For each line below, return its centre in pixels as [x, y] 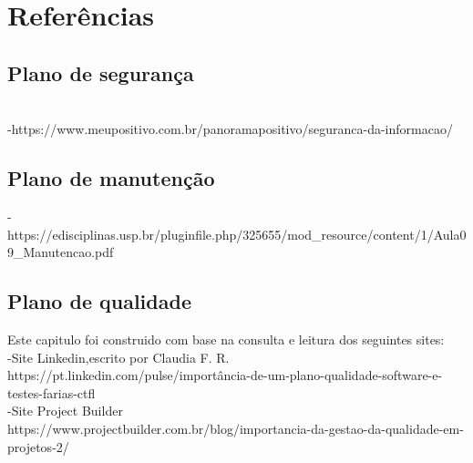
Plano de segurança [101, 72]
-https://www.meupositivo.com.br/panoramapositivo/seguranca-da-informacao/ [230, 129]
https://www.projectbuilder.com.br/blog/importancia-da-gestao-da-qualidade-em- [236, 428]
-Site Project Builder [65, 411]
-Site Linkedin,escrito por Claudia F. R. [118, 357]
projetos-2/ [38, 446]
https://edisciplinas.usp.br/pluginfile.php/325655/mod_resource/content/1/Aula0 [237, 234]
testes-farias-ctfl [51, 392]
